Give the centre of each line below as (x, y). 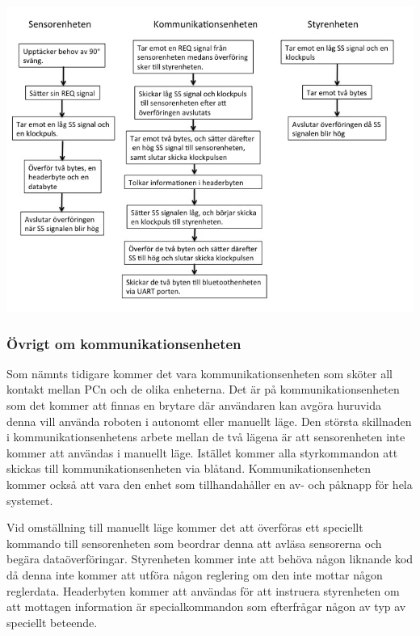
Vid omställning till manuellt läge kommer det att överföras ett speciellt (185, 527)
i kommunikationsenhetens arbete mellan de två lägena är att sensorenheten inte (206, 437)
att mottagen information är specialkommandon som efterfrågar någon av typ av (206, 607)
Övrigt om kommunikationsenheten (124, 343)
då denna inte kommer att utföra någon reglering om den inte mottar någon (195, 574)
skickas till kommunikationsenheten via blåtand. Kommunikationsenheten (189, 468)
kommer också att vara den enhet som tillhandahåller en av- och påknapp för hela (210, 484)
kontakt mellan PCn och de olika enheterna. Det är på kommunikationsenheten (203, 389)
